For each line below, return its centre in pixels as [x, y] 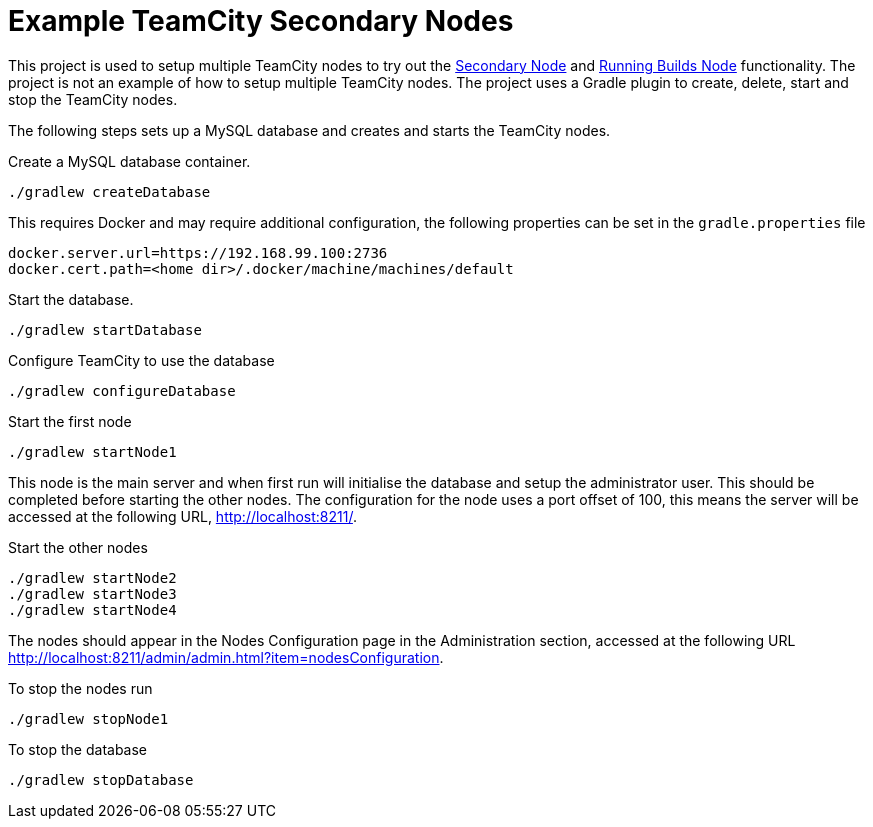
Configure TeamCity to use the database [141, 360]
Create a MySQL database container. [129, 161]
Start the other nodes [78, 547]
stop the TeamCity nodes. [93, 99]
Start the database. [71, 299]
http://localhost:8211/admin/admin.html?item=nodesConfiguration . [226, 657]
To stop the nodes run [80, 688]
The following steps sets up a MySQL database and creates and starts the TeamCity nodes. [309, 130]
